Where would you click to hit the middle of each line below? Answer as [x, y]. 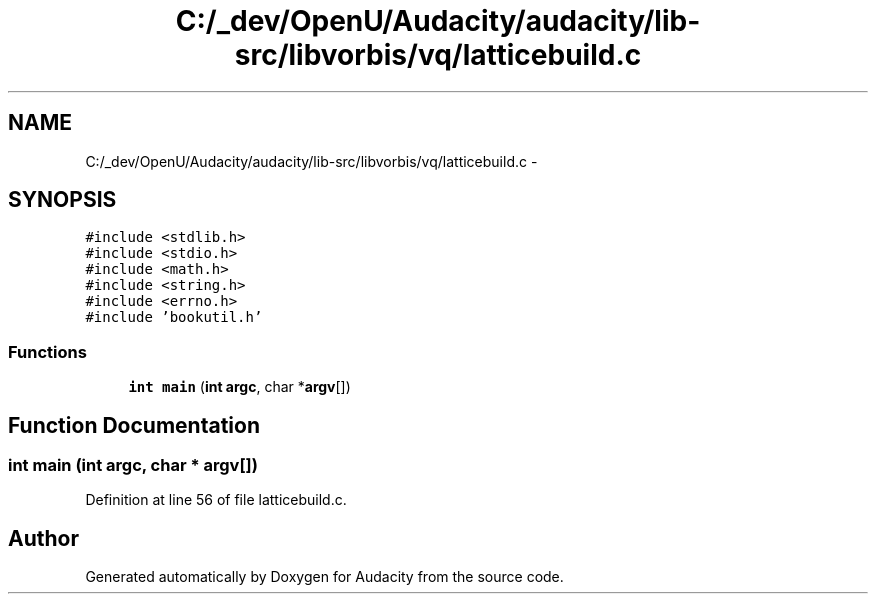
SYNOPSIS [62, 200]
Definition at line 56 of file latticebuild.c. [216, 500]
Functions [47, 351]
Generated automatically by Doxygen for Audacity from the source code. [324, 577]
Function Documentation [134, 425]
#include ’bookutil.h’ [174, 317]
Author [43, 538]
